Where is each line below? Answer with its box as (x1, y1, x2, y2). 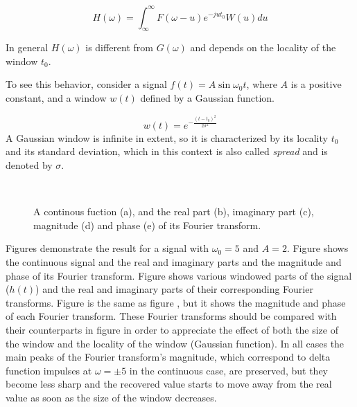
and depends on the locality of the (190, 40, 336, 55)
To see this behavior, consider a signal (6, 77, 167, 91)
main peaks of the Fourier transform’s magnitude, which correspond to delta (6, 350, 331, 364)
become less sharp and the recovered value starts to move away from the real (6, 377, 332, 391)
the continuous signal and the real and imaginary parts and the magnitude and (6, 254, 342, 269)
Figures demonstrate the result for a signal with (6, 241, 209, 255)
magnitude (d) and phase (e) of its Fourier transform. (33, 217, 261, 232)
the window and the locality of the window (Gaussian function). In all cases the (6, 336, 345, 350)
